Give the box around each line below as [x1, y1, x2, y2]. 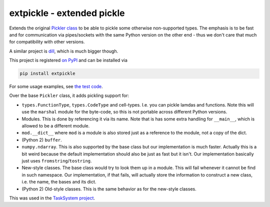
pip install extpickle [19, 70, 75, 76]
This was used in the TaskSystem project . [9, 195, 95, 201]
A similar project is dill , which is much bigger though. [9, 48, 118, 54]
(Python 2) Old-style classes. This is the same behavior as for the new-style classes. [21, 185, 197, 192]
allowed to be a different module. [21, 123, 90, 129]
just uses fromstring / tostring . [21, 157, 92, 163]
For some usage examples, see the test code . [9, 83, 103, 89]
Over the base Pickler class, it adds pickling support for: [9, 92, 129, 98]
